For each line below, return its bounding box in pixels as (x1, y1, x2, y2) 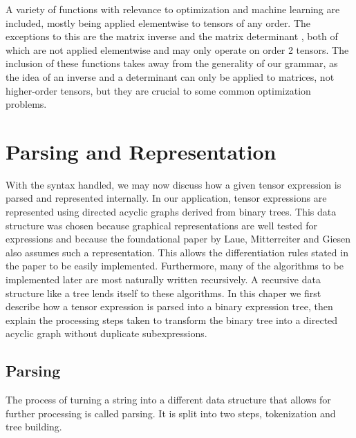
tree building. (6, 419, 62, 434)
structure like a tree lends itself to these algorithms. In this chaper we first (6, 285, 321, 300)
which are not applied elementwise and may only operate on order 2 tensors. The (6, 42, 349, 57)
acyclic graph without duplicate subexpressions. (6, 326, 207, 341)
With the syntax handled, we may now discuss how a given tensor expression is (6, 177, 341, 191)
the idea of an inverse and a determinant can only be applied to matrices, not (6, 69, 335, 84)
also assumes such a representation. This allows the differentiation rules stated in (6, 245, 348, 259)
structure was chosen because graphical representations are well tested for (6, 218, 318, 232)
